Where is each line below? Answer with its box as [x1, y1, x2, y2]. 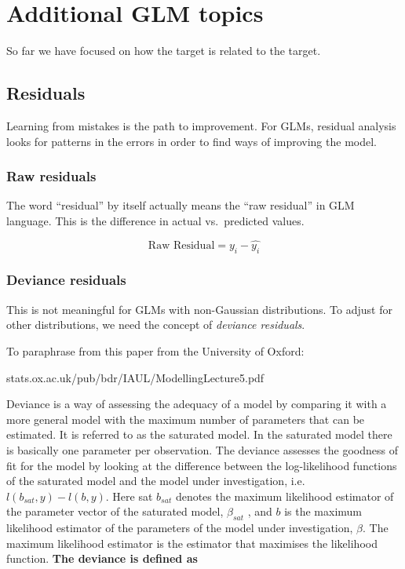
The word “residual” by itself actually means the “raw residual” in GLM [6, 197, 355, 213]
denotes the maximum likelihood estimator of [175, 487, 394, 504]
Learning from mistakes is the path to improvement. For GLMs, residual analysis [6, 117, 396, 133]
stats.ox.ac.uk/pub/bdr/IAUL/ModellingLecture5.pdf [6, 369, 265, 385]
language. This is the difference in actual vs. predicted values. [6, 212, 305, 228]
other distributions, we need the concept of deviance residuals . [6, 316, 305, 333]
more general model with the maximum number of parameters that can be [6, 410, 365, 427]
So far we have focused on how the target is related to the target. [6, 42, 321, 59]
